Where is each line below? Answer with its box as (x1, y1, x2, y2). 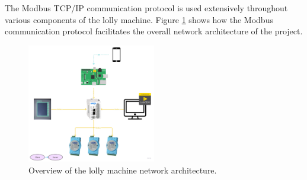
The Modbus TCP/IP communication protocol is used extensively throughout (5, 2, 288, 14)
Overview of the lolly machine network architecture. (28, 163, 217, 176)
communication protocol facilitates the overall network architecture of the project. (5, 25, 303, 37)
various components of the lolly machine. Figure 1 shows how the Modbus (5, 13, 273, 25)
